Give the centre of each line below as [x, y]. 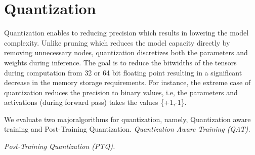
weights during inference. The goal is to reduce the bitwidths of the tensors [120, 62]
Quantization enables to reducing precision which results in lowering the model [126, 33]
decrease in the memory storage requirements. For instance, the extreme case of [127, 82]
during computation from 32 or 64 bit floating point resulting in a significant [123, 72]
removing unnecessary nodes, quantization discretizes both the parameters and [126, 52]
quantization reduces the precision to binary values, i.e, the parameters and [121, 92]
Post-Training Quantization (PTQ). [60, 146]
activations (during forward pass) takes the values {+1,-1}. [95, 102]
